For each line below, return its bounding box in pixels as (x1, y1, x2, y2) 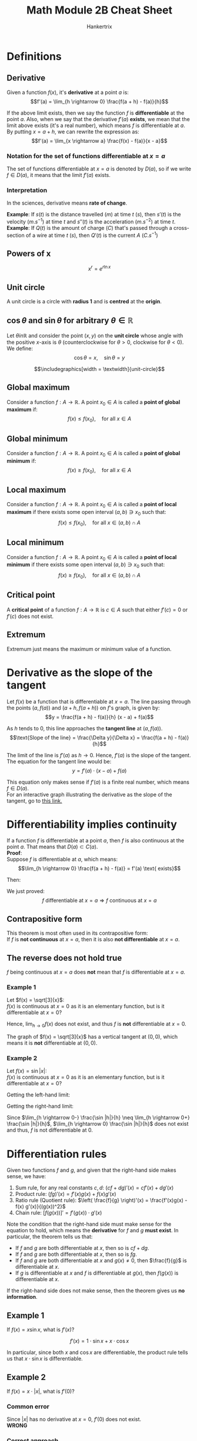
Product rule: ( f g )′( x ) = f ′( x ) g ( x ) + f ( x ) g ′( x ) (15, 1191, 116, 1198)
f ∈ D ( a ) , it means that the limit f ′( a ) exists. (6, 172, 111, 179)
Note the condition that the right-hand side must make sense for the (6, 1221, 172, 1228)
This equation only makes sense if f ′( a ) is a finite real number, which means (6, 778, 190, 785)
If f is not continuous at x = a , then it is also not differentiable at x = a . (6, 936, 180, 943)
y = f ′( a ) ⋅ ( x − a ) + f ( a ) (72, 767, 127, 774)
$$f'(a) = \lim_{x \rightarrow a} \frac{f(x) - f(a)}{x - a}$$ (31, 137, 168, 144)
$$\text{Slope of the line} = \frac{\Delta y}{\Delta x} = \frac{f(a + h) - (9, 734, 177, 741)
